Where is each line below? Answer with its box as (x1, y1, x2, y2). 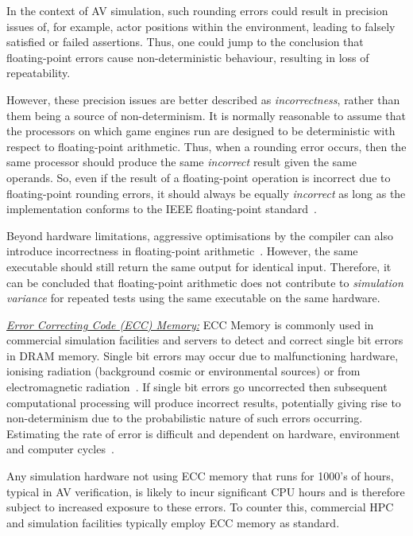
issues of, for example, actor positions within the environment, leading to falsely (6, 17, 396, 34)
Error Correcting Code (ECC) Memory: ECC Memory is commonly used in (6, 316, 374, 332)
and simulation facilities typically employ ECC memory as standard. (6, 514, 340, 530)
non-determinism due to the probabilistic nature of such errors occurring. (6, 410, 363, 426)
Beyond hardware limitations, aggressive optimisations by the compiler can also (6, 227, 393, 243)
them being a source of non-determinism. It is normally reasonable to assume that (6, 107, 407, 123)
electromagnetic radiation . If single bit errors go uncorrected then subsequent (6, 379, 388, 395)
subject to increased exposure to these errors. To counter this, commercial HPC (6, 499, 394, 515)
